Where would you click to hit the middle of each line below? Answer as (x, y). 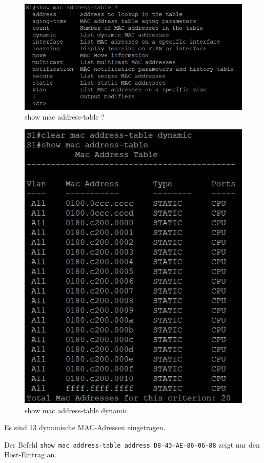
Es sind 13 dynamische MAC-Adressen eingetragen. (85, 427)
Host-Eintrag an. (31, 455)
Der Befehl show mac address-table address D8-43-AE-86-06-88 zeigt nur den (132, 444)
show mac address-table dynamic (76, 410)
